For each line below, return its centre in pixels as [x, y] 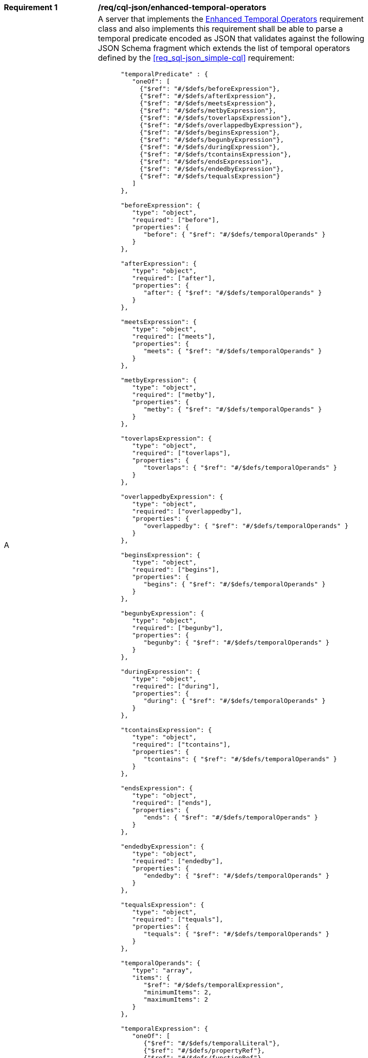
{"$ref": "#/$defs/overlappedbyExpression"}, [221, 125]
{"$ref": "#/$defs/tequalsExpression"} [210, 176]
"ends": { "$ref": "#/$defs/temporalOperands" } [231, 817]
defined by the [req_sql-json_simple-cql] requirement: [196, 58]
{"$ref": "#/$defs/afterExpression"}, [208, 96]
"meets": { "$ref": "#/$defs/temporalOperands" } [232, 351]
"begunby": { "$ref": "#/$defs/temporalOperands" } [236, 642]
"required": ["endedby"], [178, 861]
